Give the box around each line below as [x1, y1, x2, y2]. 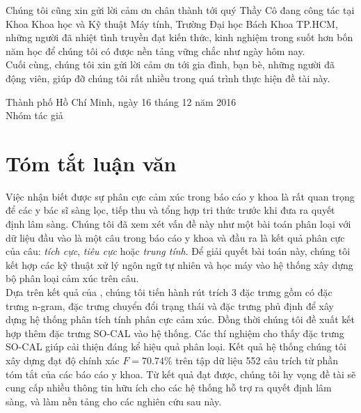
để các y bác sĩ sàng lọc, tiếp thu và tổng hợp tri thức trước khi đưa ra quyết [6, 203, 335, 217]
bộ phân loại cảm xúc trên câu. [6, 271, 139, 286]
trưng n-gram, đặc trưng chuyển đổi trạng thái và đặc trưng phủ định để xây [6, 298, 334, 313]
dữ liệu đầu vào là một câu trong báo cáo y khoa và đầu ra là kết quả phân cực [6, 230, 345, 244]
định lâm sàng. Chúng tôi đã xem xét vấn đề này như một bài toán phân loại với [6, 217, 351, 231]
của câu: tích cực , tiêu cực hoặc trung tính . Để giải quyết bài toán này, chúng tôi [6, 244, 351, 258]
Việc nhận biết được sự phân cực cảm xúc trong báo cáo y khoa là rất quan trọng [6, 189, 355, 203]
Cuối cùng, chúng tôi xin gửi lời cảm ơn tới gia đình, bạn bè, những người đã [6, 57, 335, 72]
